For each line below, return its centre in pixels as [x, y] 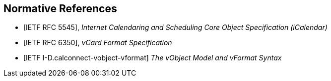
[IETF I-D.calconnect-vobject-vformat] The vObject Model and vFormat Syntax [153, 58]
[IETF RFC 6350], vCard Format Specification [98, 43]
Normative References [60, 9]
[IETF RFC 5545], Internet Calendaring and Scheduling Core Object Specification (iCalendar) [175, 27]
